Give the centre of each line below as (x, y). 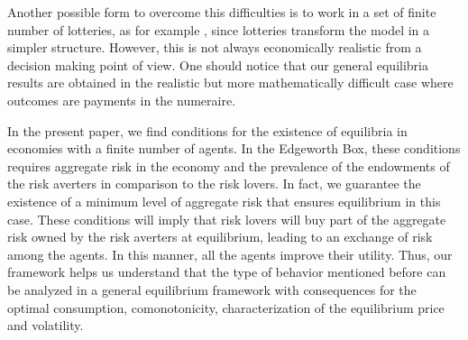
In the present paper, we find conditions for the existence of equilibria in (207, 130)
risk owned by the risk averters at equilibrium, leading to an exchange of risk (220, 237)
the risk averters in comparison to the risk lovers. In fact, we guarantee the (214, 184)
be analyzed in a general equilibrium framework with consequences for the (212, 289)
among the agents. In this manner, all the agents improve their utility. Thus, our (230, 254)
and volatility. (46, 325)
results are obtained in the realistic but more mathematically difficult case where (230, 83)
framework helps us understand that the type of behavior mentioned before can (227, 272)
